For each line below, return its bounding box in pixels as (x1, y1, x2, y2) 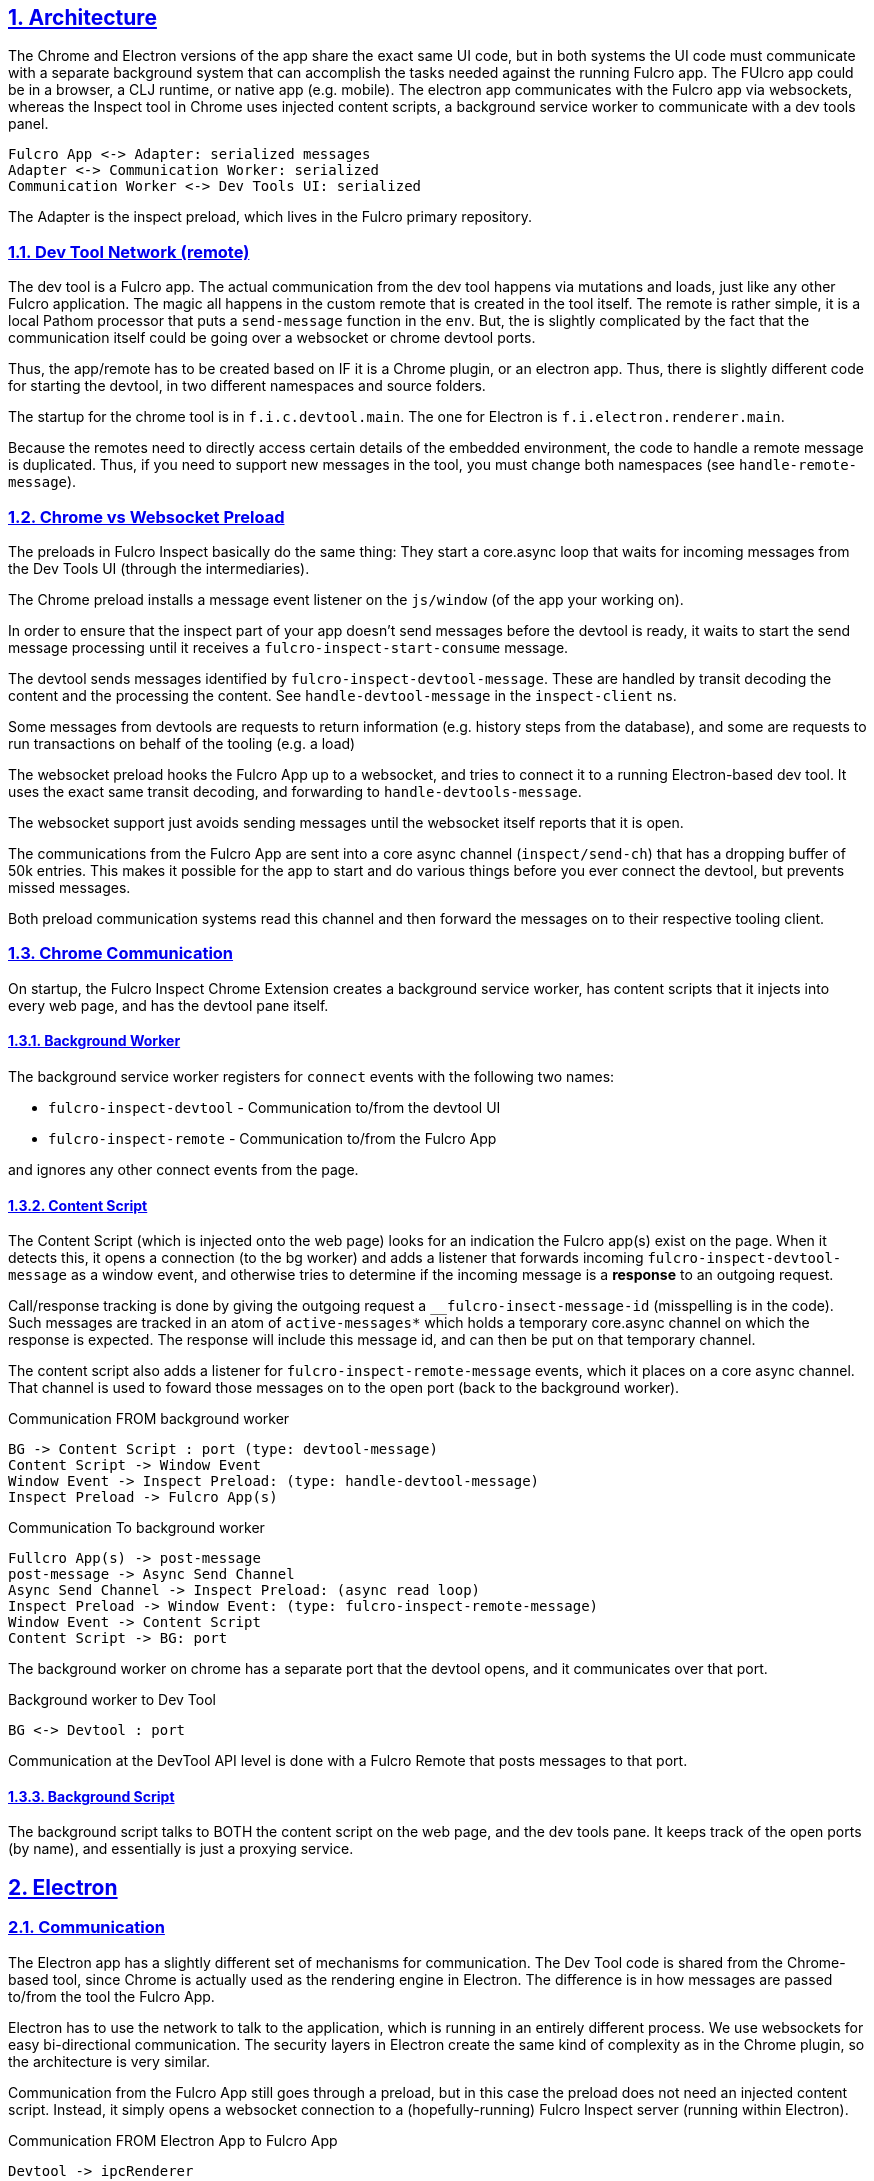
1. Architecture (8, 5, 157, 30)
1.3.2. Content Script (8, 1196, 148, 1214)
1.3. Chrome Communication (8, 943, 234, 964)
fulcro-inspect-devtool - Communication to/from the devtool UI (48, 1098, 501, 1116)
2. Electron (8, 1874, 118, 1900)
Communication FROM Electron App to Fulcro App (8, 2131, 338, 2149)
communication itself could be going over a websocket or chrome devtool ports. (8, 329, 536, 347)
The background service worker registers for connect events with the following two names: (8, 1067, 615, 1085)
